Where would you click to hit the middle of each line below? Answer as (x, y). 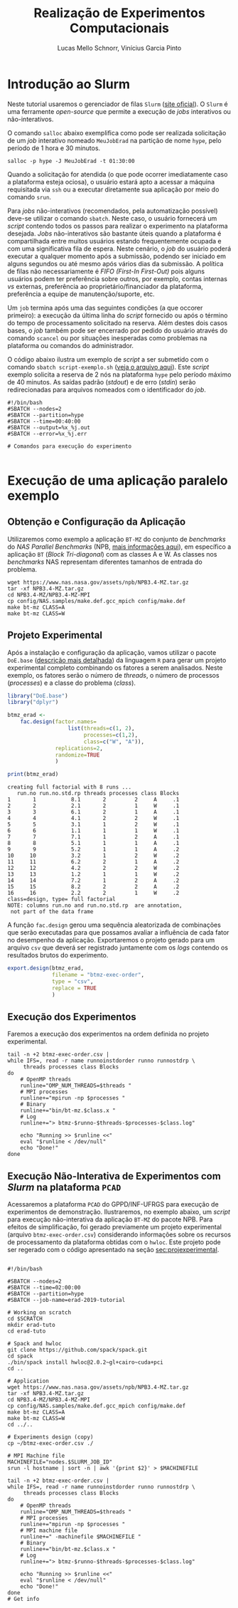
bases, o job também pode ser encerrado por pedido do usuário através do (118, 330)
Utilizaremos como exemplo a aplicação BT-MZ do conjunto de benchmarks (117, 539)
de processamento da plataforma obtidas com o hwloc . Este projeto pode (114, 1242)
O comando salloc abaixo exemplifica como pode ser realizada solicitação (117, 132)
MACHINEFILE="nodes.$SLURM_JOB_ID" (60, 1462)
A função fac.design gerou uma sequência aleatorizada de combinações (114, 925)
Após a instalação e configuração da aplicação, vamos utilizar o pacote (112, 652)
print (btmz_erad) (33, 774)
